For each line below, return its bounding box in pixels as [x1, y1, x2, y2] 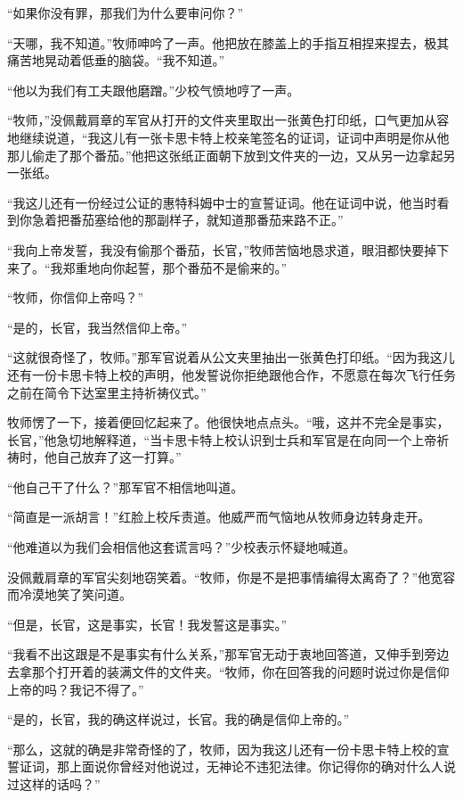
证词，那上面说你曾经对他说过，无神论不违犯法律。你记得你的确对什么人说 [19, 757, 456, 776]
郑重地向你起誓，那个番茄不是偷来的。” [62, 258, 288, 276]
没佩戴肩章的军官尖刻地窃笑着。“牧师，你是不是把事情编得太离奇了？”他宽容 [7, 567, 456, 586]
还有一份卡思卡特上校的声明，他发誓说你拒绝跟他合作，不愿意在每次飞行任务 [7, 365, 456, 383]
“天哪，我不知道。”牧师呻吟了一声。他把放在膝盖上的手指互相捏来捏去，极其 [7, 33, 450, 52]
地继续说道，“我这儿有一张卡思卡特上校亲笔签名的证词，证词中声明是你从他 [7, 128, 450, 146]
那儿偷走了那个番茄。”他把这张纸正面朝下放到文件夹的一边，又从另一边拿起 [7, 145, 443, 164]
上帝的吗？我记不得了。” [7, 680, 144, 698]
